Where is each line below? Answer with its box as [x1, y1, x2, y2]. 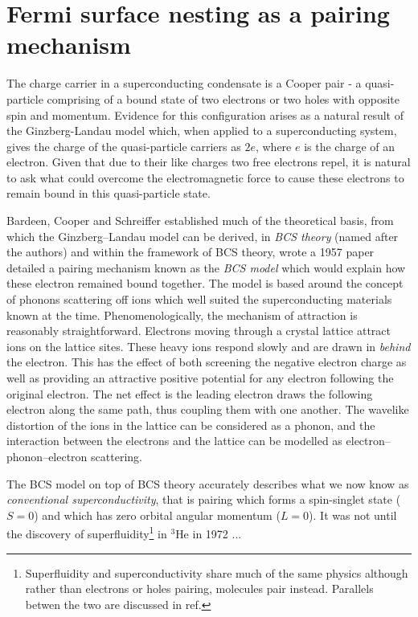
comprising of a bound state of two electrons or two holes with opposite [47, 90, 400, 107]
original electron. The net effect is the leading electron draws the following [6, 385, 373, 402]
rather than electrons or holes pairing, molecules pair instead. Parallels [25, 580, 374, 597]
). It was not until [309, 506, 397, 523]
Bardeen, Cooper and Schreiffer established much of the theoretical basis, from [6, 212, 394, 229]
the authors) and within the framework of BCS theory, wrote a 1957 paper [6, 243, 375, 260]
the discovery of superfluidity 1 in [6, 523, 167, 541]
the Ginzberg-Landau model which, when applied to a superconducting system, [6, 122, 397, 139]
